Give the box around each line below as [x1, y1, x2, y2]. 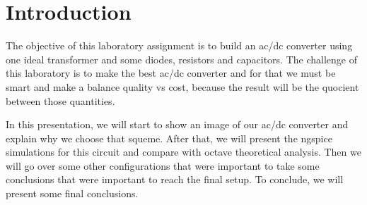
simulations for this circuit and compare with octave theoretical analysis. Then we [6, 144, 361, 159]
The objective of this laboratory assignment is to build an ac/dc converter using [6, 38, 353, 53]
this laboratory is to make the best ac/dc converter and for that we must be [6, 66, 336, 80]
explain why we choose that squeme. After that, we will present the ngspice [6, 130, 332, 145]
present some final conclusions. [6, 186, 139, 201]
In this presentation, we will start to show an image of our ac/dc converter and [6, 117, 349, 132]
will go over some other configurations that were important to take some [6, 158, 320, 173]
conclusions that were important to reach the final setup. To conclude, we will [6, 172, 344, 187]
